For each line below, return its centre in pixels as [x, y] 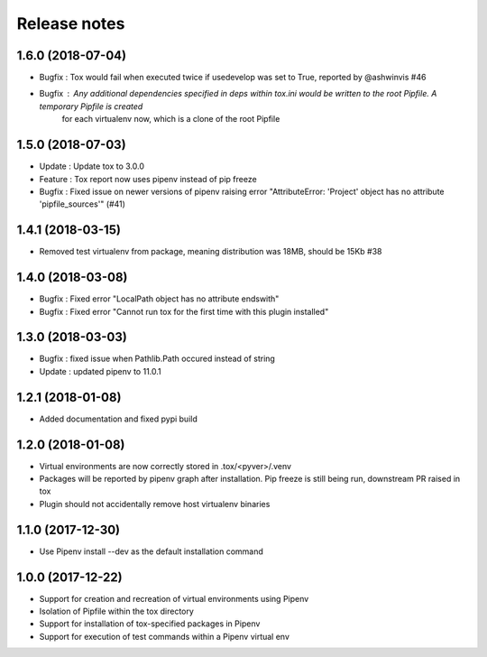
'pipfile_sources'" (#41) [83, 204]
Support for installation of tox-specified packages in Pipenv [150, 624]
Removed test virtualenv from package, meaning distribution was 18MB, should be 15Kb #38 [211, 252]
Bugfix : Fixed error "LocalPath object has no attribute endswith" [159, 299]
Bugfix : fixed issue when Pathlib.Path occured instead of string [157, 359]
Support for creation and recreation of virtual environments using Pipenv [174, 598]
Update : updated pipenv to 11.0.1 [100, 371]
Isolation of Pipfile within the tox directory [116, 611]
